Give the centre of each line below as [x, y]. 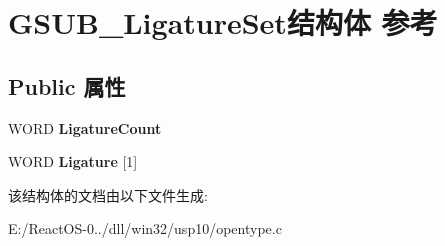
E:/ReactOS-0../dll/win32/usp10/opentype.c [145, 228]
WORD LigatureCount [85, 127]
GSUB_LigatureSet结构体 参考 [223, 22]
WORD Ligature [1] [73, 161]
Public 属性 [67, 85]
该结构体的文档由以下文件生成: [108, 194]
